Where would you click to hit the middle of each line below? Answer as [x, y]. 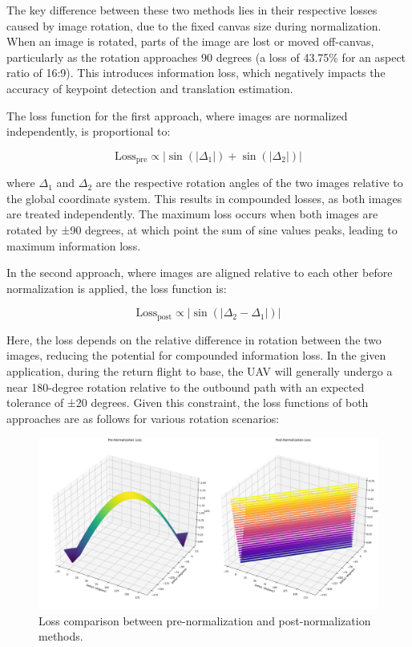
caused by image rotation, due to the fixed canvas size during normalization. [194, 25]
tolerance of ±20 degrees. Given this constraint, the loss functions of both [188, 403]
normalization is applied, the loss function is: [117, 288]
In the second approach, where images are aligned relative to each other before [200, 273]
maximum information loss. [74, 245]
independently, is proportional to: [89, 131]
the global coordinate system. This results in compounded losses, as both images [204, 198]
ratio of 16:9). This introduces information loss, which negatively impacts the [196, 73]
